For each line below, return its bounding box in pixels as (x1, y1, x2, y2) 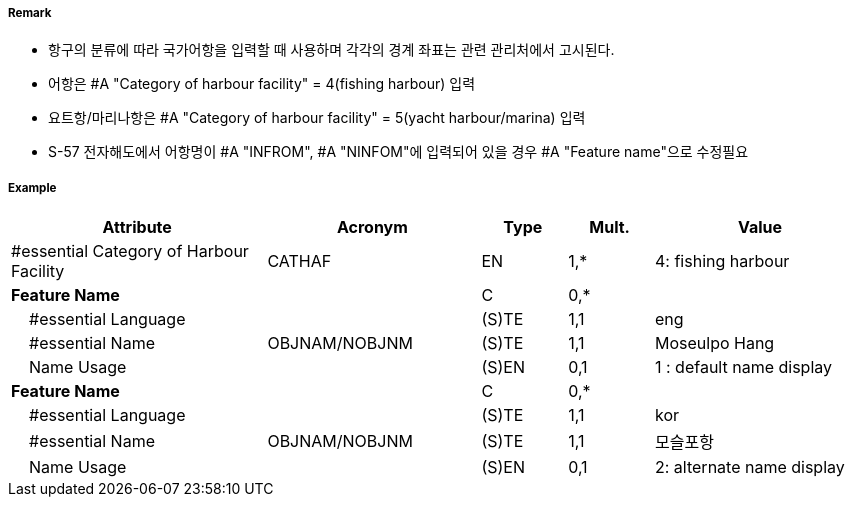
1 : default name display (654, 357, 832, 378)
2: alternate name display (654, 457, 845, 478)
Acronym (336, 217, 408, 238)
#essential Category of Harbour (11, 241, 249, 262)
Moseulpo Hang (654, 333, 775, 354)
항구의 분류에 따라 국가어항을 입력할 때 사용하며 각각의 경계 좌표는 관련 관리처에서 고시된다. (48, 41, 615, 59)
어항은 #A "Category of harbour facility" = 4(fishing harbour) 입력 (48, 75, 476, 93)
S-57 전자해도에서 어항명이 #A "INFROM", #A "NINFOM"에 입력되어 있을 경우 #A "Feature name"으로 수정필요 (48, 143, 749, 161)
